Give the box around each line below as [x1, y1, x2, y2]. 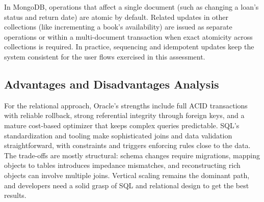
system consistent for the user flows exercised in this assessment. [4, 51, 205, 62]
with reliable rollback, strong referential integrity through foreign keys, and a [4, 110, 245, 121]
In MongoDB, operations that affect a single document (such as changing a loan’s [4, 2, 259, 12]
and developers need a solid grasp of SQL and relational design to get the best [4, 180, 249, 190]
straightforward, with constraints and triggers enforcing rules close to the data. [4, 140, 251, 151]
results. [4, 190, 27, 200]
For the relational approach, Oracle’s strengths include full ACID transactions [4, 100, 248, 110]
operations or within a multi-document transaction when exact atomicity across [4, 31, 253, 42]
